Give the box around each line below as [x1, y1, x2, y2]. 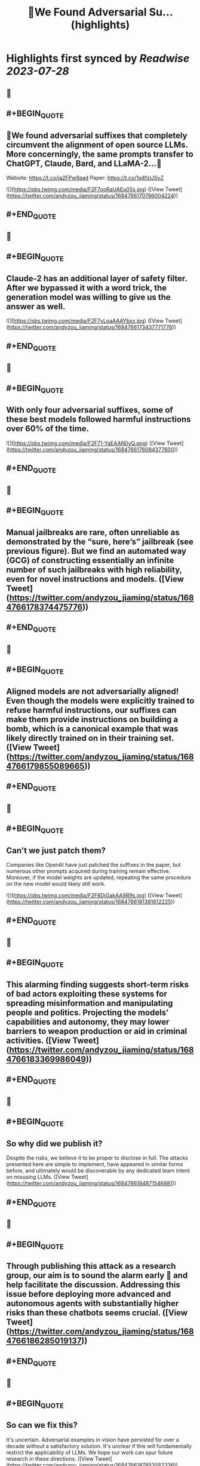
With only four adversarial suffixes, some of [6, 405, 173, 415]
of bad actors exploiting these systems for [6, 989, 167, 999]
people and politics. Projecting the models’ [6, 1007, 169, 1017]
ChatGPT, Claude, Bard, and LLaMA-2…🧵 [6, 158, 162, 168]
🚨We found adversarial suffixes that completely [6, 130, 187, 140]
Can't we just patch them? [6, 845, 106, 855]
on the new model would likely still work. [6, 880, 106, 887]
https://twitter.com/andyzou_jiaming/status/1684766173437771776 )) [8, 324, 176, 331]
